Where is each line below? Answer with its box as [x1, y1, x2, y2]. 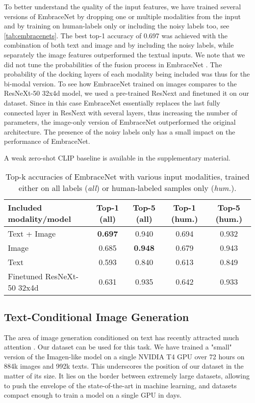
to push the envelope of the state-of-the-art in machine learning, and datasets [4, 380, 237, 390]
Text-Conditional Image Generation [4, 309, 189, 324]
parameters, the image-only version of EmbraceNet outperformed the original [4, 117, 236, 127]
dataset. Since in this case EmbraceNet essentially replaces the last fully [4, 97, 220, 107]
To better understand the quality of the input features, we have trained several [4, 1, 241, 11]
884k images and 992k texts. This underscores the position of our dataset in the [4, 361, 244, 371]
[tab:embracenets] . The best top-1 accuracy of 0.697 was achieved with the [4, 30, 228, 40]
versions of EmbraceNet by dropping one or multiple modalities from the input [4, 11, 241, 21]
